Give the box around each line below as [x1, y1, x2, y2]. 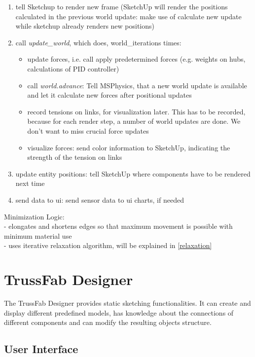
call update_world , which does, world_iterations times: [15, 37, 182, 47]
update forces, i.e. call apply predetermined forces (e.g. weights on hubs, [27, 54, 246, 64]
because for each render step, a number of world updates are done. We [27, 116, 241, 126]
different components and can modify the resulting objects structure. [4, 317, 212, 327]
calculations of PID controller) [27, 63, 119, 73]
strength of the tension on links [27, 152, 122, 162]
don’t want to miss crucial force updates [27, 125, 149, 136]
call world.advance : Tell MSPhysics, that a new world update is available [27, 80, 247, 90]
